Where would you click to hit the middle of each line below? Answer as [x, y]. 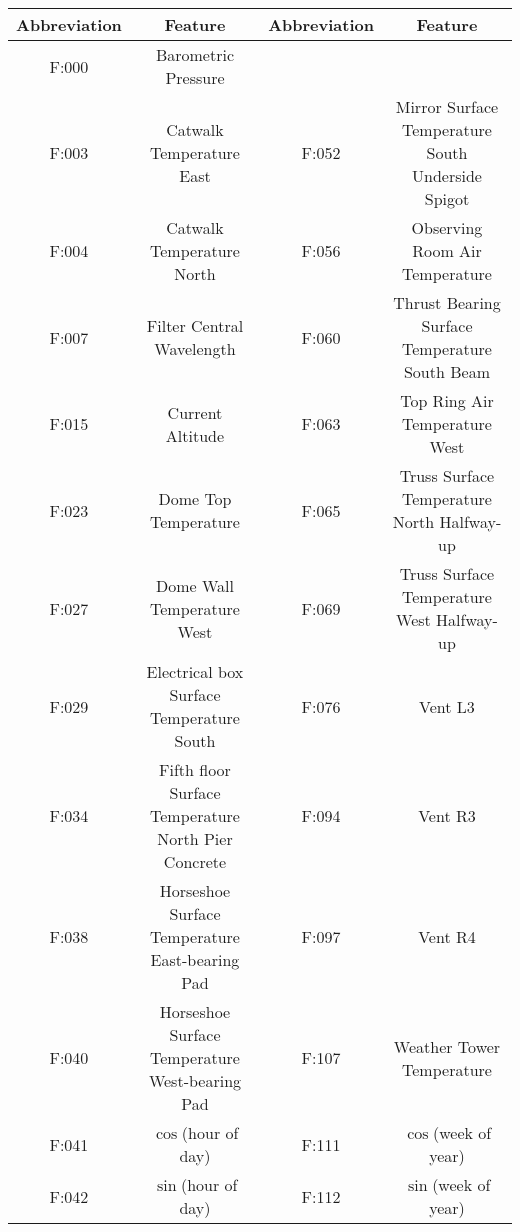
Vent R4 [447, 936]
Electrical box [195, 671]
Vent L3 [447, 706]
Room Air [447, 250]
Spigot [447, 198]
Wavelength [195, 348]
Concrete [195, 861]
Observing [447, 227]
